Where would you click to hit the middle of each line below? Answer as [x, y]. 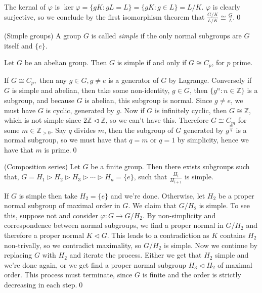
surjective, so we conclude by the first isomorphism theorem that [104, 16]
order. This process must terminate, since [68, 275]
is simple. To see [224, 205]
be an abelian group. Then [66, 62]
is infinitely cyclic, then [191, 110]
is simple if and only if [152, 62]
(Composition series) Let [42, 166]
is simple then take [48, 195]
